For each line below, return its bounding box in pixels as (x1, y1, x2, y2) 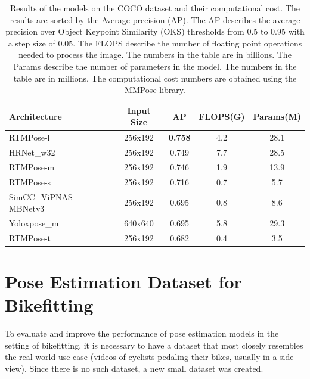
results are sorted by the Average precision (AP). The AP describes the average (10, 13, 300, 26)
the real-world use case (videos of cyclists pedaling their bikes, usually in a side (5, 350, 294, 363)
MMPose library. (125, 83, 185, 96)
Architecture (9, 110, 62, 122)
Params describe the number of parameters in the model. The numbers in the (13, 60, 297, 72)
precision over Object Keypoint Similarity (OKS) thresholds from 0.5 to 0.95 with (5, 25, 305, 38)
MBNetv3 (9, 202, 45, 215)
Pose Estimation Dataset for (5, 269, 242, 294)
